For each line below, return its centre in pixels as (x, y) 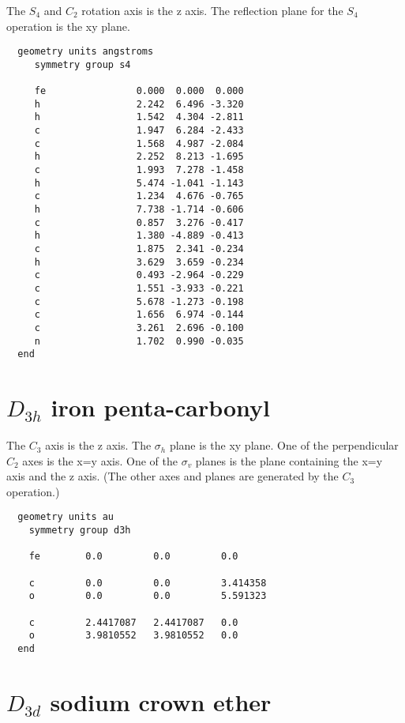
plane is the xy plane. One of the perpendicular (284, 445)
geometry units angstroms (86, 52)
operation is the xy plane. (68, 26)
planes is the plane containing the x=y (289, 460)
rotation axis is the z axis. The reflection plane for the (212, 10)
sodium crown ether (161, 701)
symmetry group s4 (82, 64)
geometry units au (66, 517)
